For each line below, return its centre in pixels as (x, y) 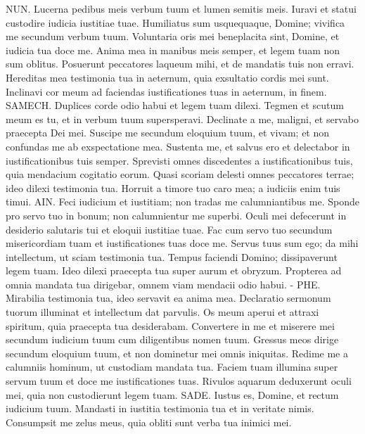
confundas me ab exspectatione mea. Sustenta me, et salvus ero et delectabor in (178, 146)
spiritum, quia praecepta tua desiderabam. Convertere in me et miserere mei (170, 325)
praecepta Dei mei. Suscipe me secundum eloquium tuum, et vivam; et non (168, 133)
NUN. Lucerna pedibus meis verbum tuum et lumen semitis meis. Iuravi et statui (181, 8)
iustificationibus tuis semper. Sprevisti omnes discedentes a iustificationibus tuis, (179, 160)
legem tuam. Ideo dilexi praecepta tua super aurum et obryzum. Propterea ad (174, 270)
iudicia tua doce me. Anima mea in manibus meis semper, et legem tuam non (173, 50)
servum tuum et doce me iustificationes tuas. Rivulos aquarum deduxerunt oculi (179, 381)
